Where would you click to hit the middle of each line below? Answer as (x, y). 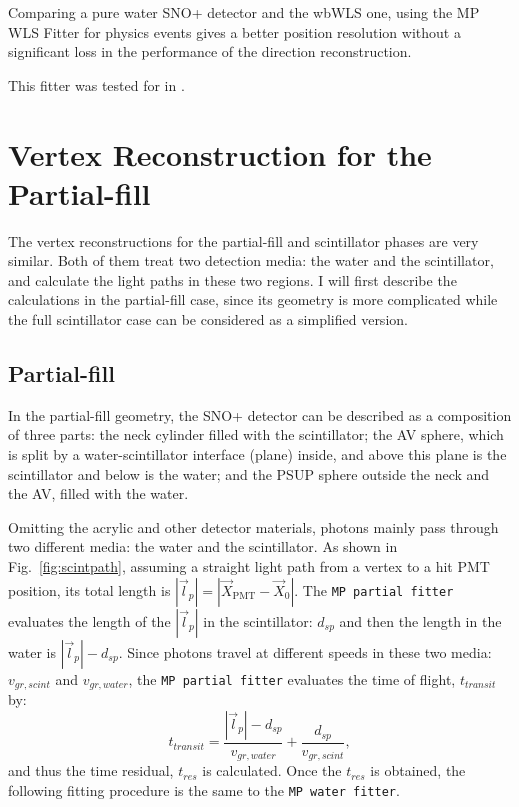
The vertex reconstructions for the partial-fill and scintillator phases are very (243, 240)
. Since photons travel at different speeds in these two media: (305, 651)
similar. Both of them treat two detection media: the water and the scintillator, (251, 260)
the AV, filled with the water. (98, 493)
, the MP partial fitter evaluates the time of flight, (292, 678)
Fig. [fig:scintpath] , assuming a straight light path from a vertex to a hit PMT (249, 566)
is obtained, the (418, 770)
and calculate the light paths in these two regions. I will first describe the (232, 279)
